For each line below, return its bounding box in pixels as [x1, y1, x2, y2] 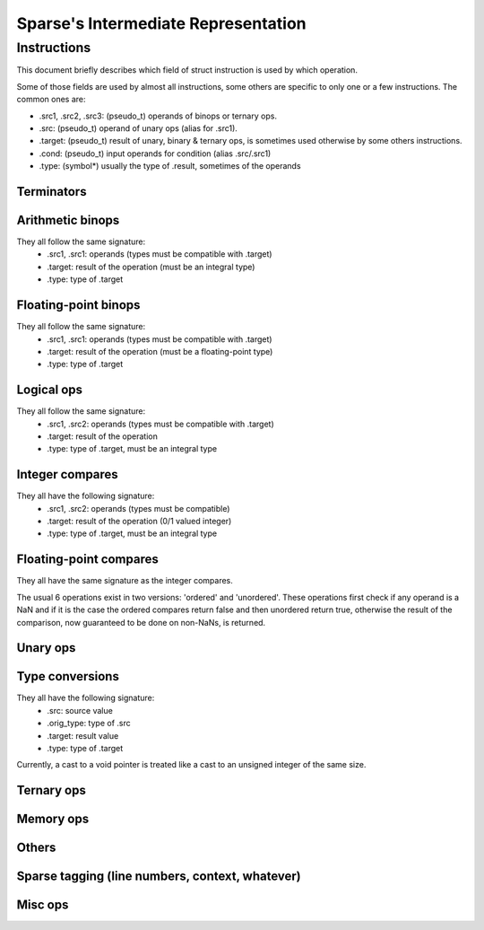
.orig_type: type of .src [47, 718, 131, 729]
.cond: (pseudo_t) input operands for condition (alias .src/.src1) [39, 148, 272, 159]
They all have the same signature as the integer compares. [16, 575, 233, 586]
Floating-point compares [16, 552, 159, 567]
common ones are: [16, 94, 86, 105]
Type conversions [16, 669, 120, 684]
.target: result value [47, 730, 119, 741]
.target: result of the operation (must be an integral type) [47, 261, 255, 272]
